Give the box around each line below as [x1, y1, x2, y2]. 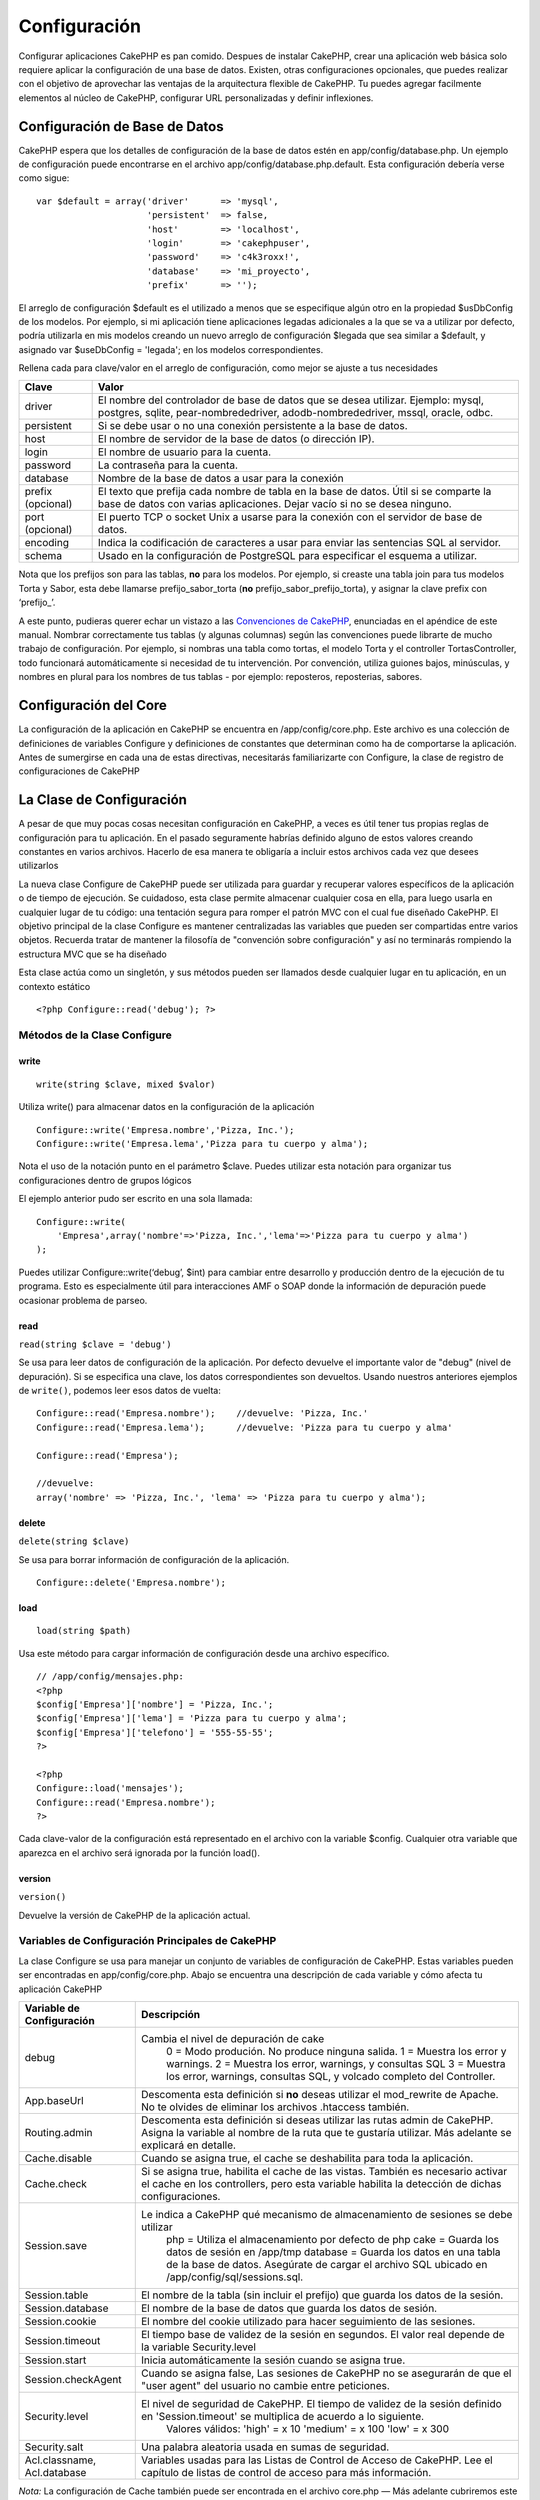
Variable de [24, 2001, 80, 2015]
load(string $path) [36, 1625, 132, 1637]
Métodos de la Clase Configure [18, 1028, 172, 1042]
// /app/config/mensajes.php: [36, 1671, 185, 1682]
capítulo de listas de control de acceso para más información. [141, 2465, 432, 2479]
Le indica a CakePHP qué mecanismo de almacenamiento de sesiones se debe [141, 2207, 513, 2221]
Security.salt [24, 2440, 84, 2454]
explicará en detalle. [141, 2138, 237, 2152]
